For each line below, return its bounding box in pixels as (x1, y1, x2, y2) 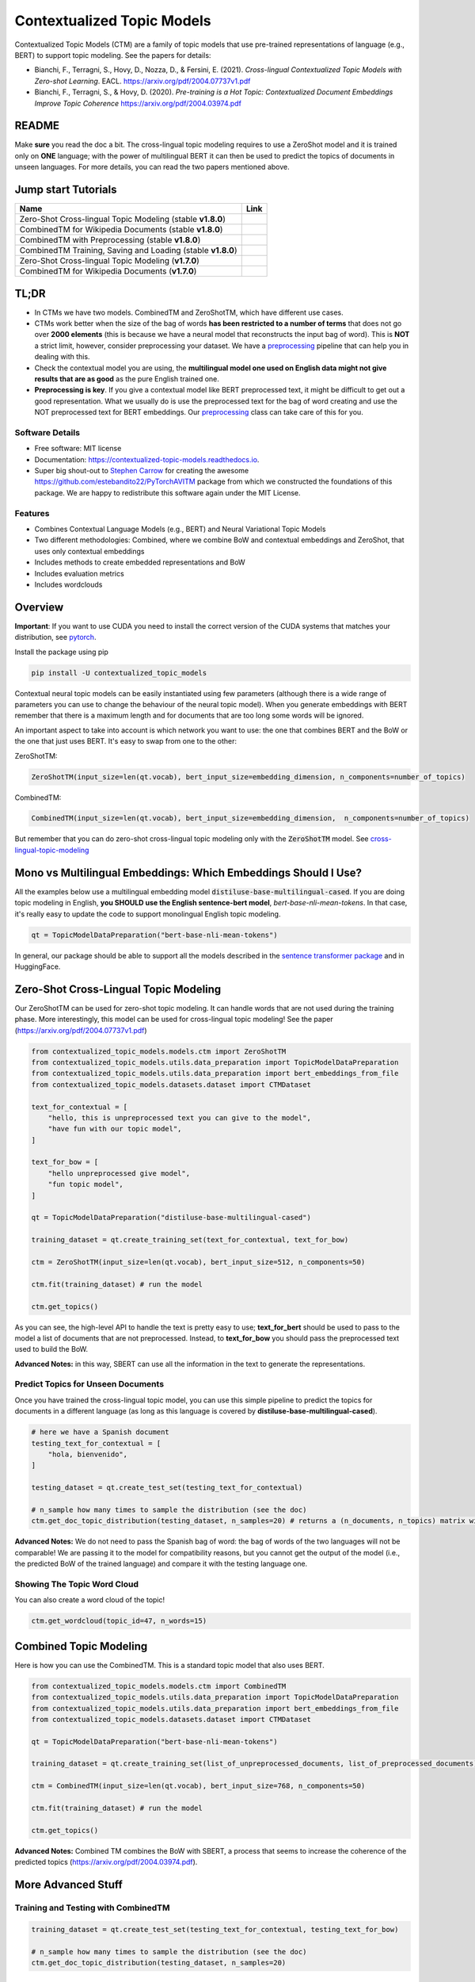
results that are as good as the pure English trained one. (34, 373, 219, 384)
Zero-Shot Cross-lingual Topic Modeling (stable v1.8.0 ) (19, 214, 226, 225)
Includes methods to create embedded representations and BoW (34, 557, 245, 567)
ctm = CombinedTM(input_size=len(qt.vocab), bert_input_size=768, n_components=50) (31, 1781, 366, 1791)
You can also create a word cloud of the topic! (14, 1595, 165, 1605)
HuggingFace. (14, 962, 61, 971)
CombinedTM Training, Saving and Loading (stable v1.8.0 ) (19, 245, 237, 256)
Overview (14, 600, 64, 614)
